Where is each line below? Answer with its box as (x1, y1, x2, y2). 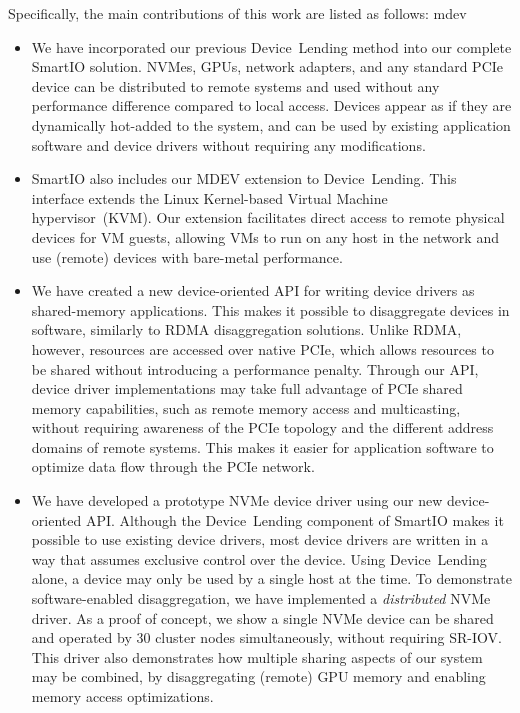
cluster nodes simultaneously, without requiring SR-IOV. (155, 627, 502, 648)
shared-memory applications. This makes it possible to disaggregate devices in (31, 299, 510, 320)
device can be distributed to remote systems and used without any (31, 75, 440, 96)
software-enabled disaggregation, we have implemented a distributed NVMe (31, 588, 491, 609)
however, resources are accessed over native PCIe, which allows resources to (31, 338, 494, 359)
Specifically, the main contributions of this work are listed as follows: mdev (8, 3, 467, 23)
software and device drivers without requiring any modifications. (31, 134, 426, 155)
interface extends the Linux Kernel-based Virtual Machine (31, 187, 388, 208)
